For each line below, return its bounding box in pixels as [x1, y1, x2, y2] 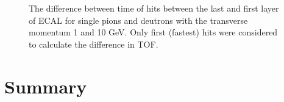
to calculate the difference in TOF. [29, 37, 158, 50]
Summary [4, 73, 87, 98]
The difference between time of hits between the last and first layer [29, 2, 279, 14]
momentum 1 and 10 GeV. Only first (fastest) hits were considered [29, 26, 278, 38]
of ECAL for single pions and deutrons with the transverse [29, 13, 248, 26]
